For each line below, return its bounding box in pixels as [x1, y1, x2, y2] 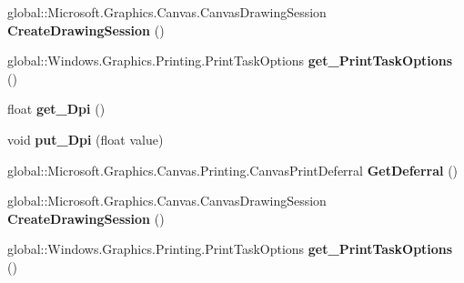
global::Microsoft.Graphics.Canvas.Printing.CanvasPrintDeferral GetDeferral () [7, 160, 459, 179]
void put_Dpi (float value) [7, 129, 164, 148]
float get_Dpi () [7, 99, 106, 118]
